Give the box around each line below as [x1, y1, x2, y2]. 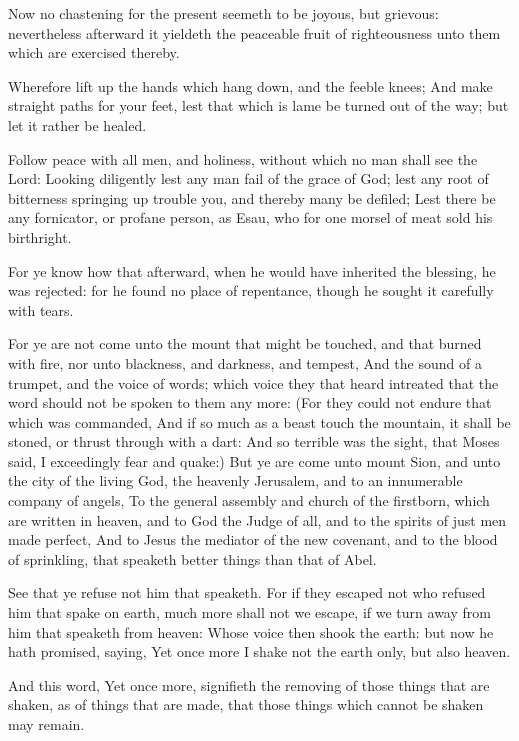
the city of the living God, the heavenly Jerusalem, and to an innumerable [8, 470, 463, 491]
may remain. [8, 714, 85, 734]
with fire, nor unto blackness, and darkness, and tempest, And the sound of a [8, 352, 482, 373]
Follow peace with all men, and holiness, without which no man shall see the [8, 148, 478, 169]
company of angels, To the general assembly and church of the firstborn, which [8, 490, 490, 511]
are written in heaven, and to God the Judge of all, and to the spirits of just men [8, 509, 507, 530]
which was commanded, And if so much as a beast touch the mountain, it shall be [8, 411, 511, 432]
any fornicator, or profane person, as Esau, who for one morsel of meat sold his [8, 207, 493, 228]
